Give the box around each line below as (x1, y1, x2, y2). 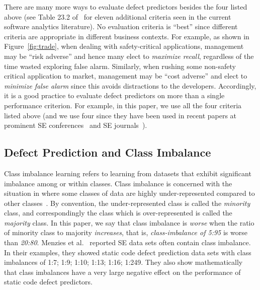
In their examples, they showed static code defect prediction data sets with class (4, 247, 251, 257)
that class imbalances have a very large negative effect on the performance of (4, 266, 241, 277)
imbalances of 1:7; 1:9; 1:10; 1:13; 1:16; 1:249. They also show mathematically (4, 257, 243, 267)
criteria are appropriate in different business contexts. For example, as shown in (4, 31, 249, 41)
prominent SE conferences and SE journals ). (4, 120, 147, 130)
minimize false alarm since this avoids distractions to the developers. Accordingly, (4, 80, 256, 91)
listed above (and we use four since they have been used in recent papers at (4, 110, 237, 120)
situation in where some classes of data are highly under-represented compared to (4, 188, 255, 198)
